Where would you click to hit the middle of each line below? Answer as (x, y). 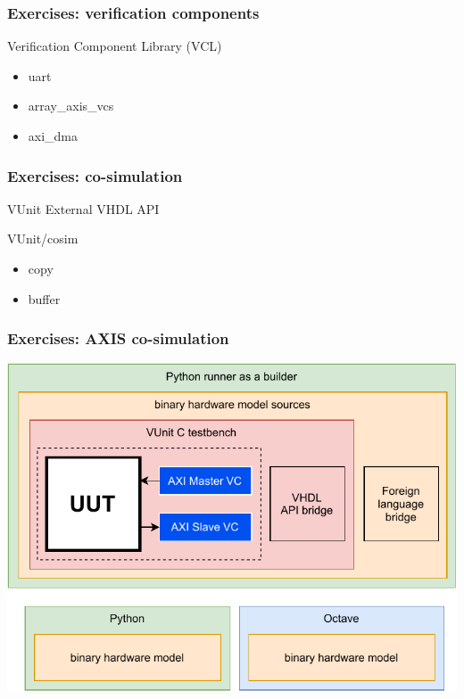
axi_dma (53, 136)
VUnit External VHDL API (83, 208)
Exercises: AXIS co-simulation (118, 338)
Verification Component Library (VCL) (115, 46)
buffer (44, 298)
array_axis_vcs (71, 106)
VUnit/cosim (43, 238)
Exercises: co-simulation (95, 175)
